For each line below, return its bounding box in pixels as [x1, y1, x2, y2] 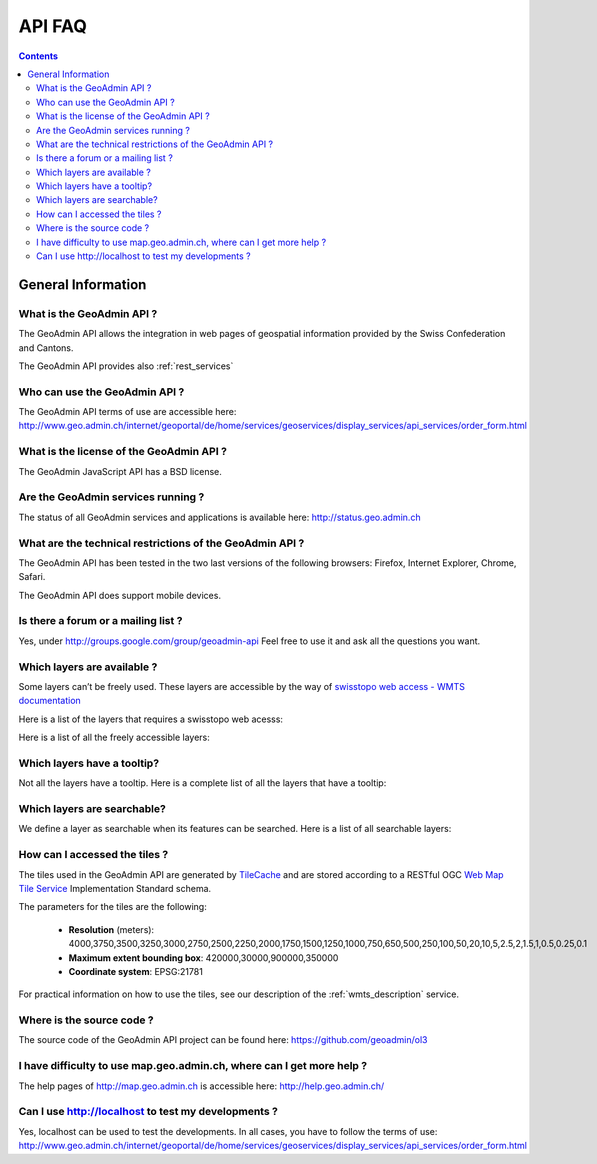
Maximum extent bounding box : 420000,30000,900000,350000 [68, 951, 339, 964]
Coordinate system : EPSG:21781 [68, 965, 204, 977]
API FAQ [18, 15, 87, 37]
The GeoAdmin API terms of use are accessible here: [18, 406, 237, 418]
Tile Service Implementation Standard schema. [18, 882, 212, 894]
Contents [18, 50, 59, 62]
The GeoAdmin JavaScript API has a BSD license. [18, 465, 222, 477]
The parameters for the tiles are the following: [18, 901, 207, 913]
